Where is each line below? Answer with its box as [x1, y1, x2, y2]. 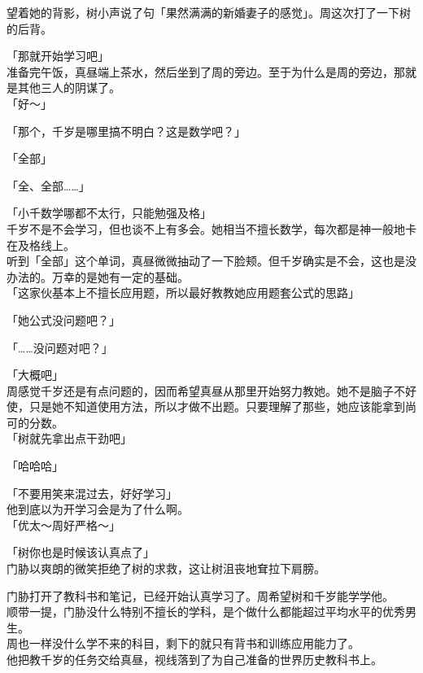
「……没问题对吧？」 [7, 339, 113, 356]
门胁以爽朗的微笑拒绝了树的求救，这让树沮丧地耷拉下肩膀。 [7, 560, 325, 577]
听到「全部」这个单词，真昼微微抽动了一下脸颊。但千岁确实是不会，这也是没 [7, 252, 416, 269]
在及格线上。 [7, 236, 75, 253]
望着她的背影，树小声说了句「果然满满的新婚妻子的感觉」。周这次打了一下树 [7, 4, 411, 20]
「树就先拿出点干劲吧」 [7, 430, 132, 447]
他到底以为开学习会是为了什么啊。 [7, 500, 189, 518]
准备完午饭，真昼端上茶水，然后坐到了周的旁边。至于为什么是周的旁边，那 [7, 63, 405, 80]
